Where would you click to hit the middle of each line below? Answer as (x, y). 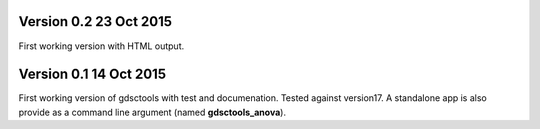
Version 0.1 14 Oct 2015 (92, 74)
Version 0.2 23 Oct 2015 (95, 21)
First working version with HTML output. (101, 46)
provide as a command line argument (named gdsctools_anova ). (152, 112)
